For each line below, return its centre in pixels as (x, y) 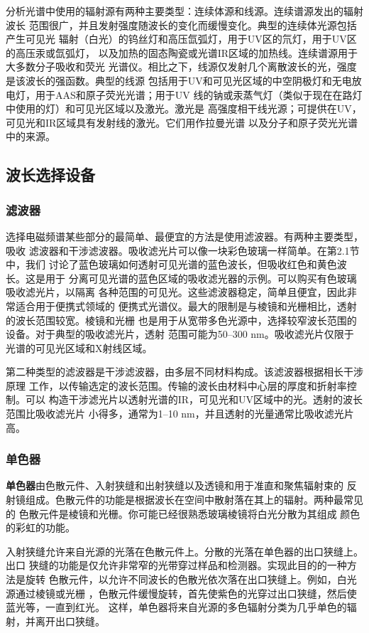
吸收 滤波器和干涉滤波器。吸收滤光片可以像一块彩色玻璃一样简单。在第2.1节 (183, 250)
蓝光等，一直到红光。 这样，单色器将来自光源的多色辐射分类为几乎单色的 (176, 607)
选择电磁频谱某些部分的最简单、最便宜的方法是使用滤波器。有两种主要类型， (184, 236)
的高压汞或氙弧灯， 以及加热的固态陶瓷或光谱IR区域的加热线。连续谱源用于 (182, 52)
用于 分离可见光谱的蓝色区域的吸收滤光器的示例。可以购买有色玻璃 (201, 278)
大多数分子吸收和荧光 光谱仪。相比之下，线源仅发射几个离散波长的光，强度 (181, 67)
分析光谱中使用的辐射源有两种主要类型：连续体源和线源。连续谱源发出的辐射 (184, 11)
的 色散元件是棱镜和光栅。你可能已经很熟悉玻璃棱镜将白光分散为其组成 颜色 (183, 513)
